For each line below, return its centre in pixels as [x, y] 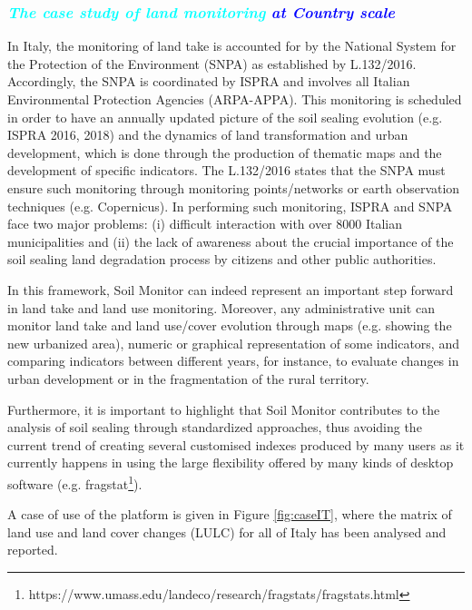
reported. [33, 550]
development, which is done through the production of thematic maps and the [225, 152]
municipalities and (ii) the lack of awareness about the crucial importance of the [231, 241]
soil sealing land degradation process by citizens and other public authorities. [222, 259]
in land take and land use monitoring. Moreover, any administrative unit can [221, 307]
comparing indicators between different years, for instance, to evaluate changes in [233, 361]
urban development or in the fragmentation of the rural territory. [188, 378]
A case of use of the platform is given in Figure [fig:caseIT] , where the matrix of [230, 514]
